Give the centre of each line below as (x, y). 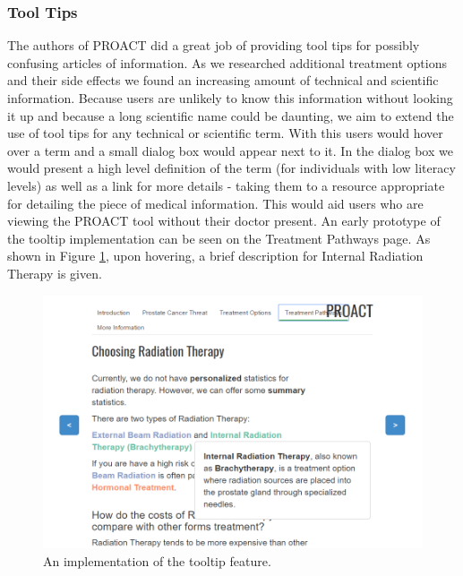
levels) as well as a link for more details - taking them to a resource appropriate (226, 185)
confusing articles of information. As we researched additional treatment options (227, 62)
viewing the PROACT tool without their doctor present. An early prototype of (224, 221)
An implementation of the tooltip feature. (157, 560)
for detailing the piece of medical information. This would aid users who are (215, 203)
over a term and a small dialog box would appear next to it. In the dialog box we (230, 150)
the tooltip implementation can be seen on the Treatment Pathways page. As (219, 238)
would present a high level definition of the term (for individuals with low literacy (231, 168)
